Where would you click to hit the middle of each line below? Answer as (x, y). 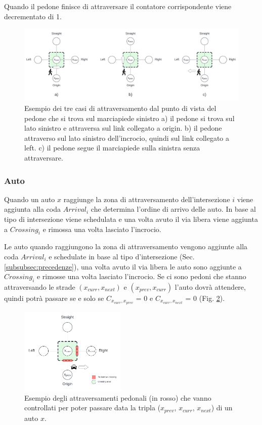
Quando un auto (30, 199)
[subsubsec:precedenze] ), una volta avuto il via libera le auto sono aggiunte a (123, 266)
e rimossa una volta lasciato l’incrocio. (102, 229)
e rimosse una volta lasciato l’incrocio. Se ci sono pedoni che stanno (141, 276)
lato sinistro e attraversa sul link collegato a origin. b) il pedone (123, 128)
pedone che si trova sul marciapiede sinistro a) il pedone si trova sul (129, 118)
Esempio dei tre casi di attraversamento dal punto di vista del (120, 108)
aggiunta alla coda (33, 209)
